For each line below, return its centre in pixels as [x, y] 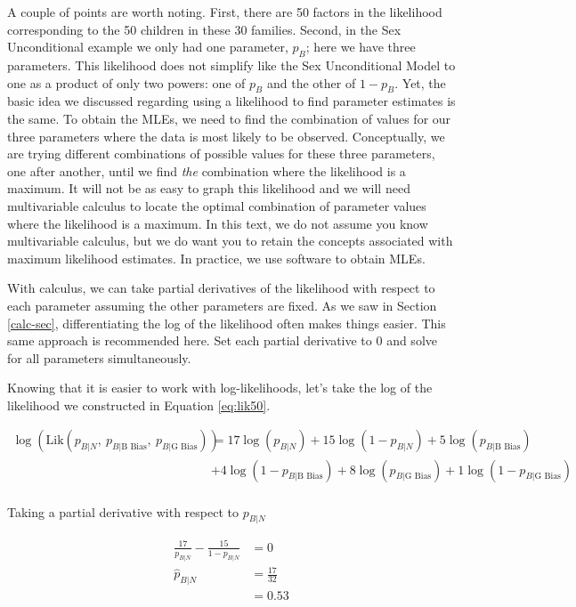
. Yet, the [420, 82]
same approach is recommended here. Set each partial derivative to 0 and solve [222, 340]
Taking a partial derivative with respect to [123, 511]
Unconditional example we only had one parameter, [148, 47]
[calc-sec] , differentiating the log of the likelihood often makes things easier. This [227, 323]
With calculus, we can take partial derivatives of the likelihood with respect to [221, 288]
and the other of [311, 82]
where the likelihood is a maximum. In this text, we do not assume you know [218, 223]
